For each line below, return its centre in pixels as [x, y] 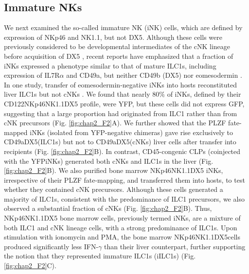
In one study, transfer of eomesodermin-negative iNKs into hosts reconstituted [121, 84]
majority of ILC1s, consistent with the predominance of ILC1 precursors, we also [124, 198]
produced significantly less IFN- [51, 246]
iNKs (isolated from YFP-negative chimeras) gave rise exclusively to [132, 132]
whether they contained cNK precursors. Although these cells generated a [114, 189]
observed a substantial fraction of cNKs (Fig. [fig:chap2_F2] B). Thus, [108, 208]
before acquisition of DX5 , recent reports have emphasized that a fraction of [119, 56]
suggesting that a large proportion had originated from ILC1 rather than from [121, 113]
